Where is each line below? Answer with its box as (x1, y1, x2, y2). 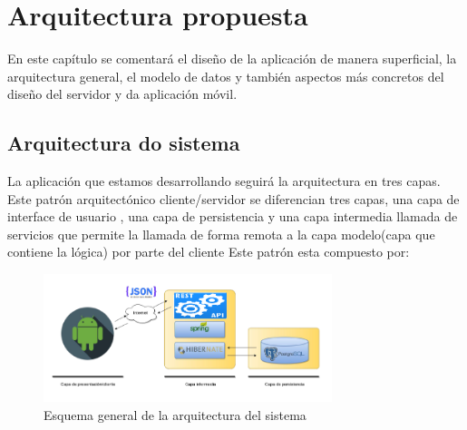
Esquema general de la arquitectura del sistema (44, 405, 306, 424)
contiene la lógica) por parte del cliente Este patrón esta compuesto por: (7, 242, 410, 261)
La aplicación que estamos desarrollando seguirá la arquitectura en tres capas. (7, 171, 441, 191)
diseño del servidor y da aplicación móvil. (7, 84, 238, 103)
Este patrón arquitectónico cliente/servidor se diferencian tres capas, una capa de (7, 189, 460, 208)
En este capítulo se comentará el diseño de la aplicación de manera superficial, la (7, 49, 457, 68)
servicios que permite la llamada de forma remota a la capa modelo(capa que (7, 224, 435, 243)
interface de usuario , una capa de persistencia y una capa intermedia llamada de (7, 207, 458, 226)
